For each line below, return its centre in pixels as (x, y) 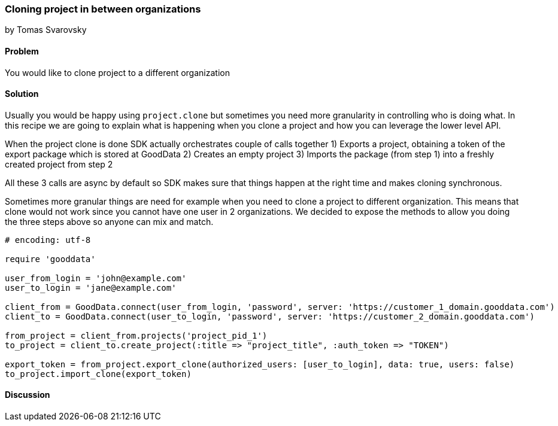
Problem (22, 51)
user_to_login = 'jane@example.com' (91, 287)
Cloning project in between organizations (103, 9)
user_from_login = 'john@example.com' (96, 278)
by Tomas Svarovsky (46, 30)
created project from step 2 (59, 164)
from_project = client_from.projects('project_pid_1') (136, 335)
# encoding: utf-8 (48, 240)
